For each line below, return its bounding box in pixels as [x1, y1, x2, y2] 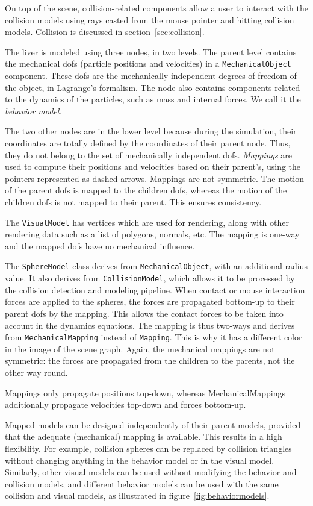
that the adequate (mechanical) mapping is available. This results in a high [5, 430, 282, 443]
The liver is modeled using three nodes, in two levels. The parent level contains [5, 45, 297, 58]
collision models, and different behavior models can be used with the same [5, 477, 279, 490]
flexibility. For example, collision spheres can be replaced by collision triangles [5, 442, 292, 454]
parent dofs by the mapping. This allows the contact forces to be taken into [5, 307, 284, 319]
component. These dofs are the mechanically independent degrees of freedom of [5, 69, 297, 82]
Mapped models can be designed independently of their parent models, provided [5, 418, 301, 431]
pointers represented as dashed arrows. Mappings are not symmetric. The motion [5, 172, 305, 184]
